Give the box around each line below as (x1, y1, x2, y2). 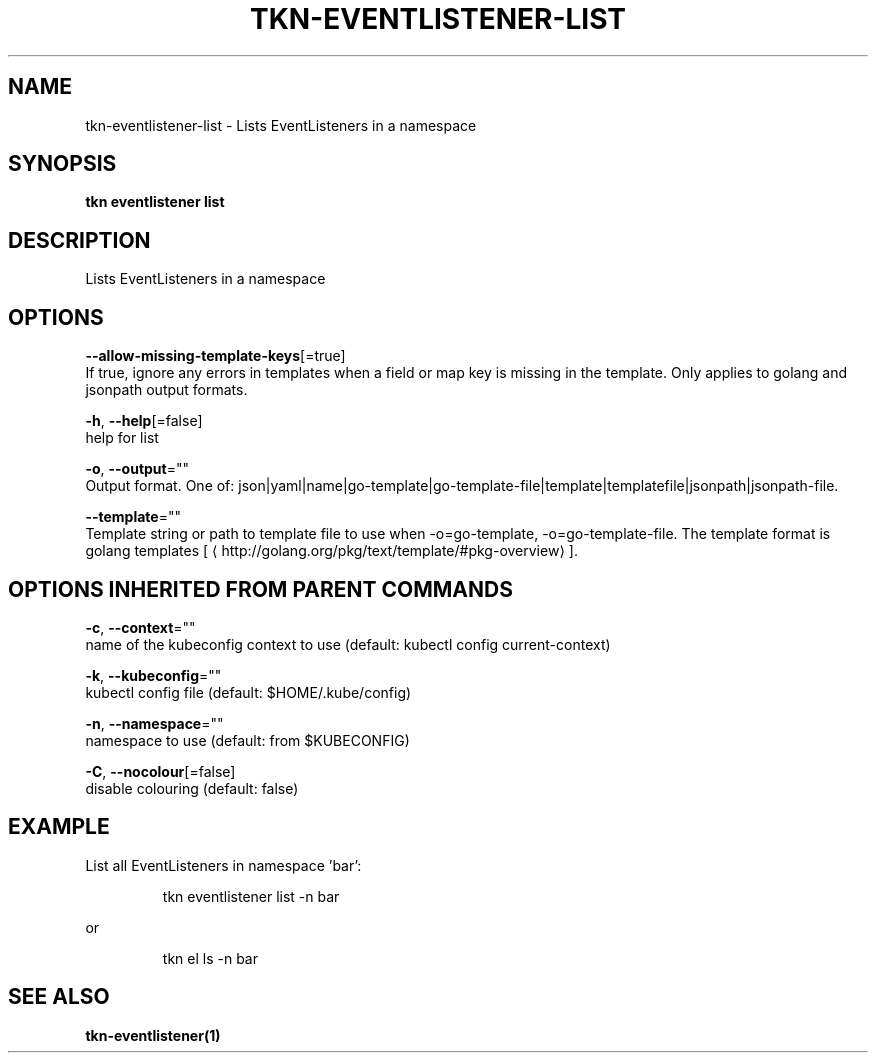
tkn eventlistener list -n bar (162, 887, 340, 905)
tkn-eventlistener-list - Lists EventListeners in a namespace (85, 116, 477, 134)
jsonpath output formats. (85, 381, 248, 399)
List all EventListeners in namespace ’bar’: (85, 856, 362, 874)
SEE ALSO (8, 984, 110, 1010)
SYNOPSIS (8, 151, 117, 177)
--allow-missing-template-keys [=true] (85, 347, 346, 365)
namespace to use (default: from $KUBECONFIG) (85, 731, 410, 749)
